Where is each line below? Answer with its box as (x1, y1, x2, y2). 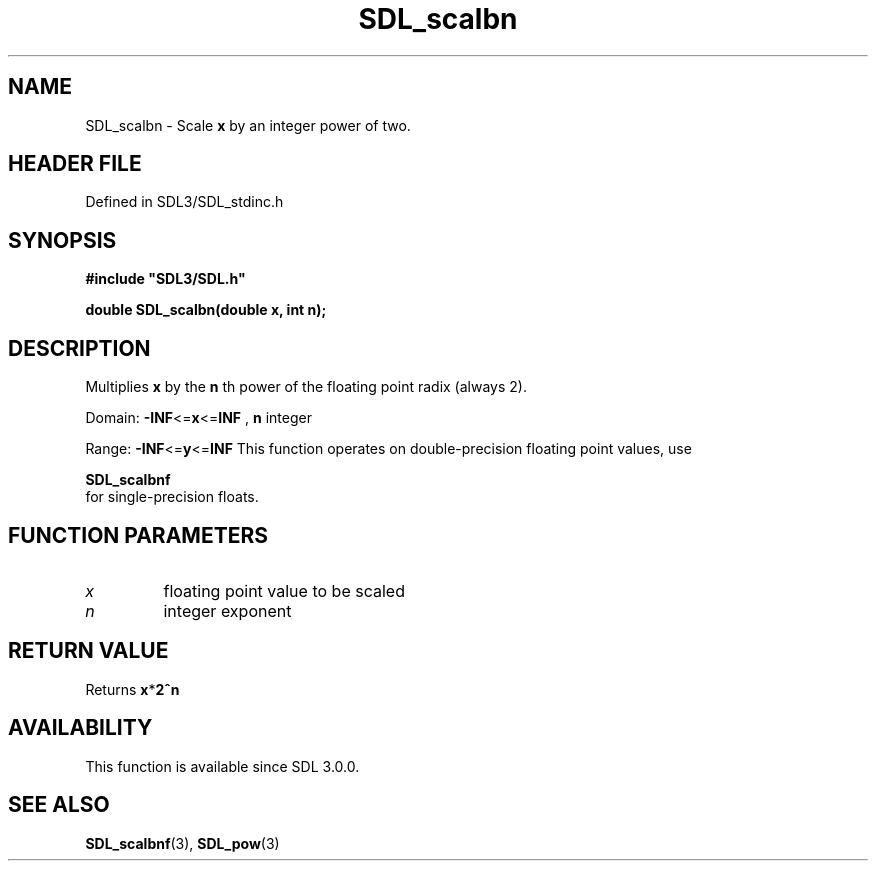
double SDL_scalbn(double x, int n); (85, 301, 327, 319)
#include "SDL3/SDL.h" (85, 270, 246, 288)
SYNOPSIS (8, 227, 117, 253)
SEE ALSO (8, 792, 110, 818)
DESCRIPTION (8, 335, 151, 361)
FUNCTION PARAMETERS (8, 522, 268, 548)
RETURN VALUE (8, 638, 169, 664)
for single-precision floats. (85, 488, 259, 506)
